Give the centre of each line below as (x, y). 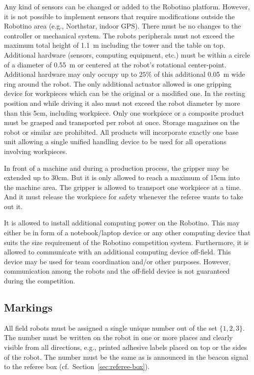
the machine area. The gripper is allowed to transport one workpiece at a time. (123, 187)
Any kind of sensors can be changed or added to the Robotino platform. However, (127, 6)
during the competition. (40, 281)
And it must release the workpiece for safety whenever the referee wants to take (124, 197)
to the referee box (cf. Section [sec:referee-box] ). (77, 366)
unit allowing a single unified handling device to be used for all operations (115, 141)
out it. (13, 206)
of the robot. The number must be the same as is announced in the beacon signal (126, 357)
